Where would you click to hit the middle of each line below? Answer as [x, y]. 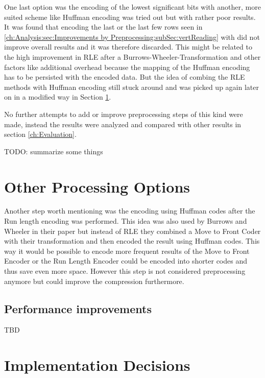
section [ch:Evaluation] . [40, 134]
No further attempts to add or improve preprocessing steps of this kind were [124, 114]
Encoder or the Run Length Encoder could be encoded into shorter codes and [126, 261]
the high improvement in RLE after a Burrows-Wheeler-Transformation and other [132, 56]
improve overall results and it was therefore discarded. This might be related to [128, 47]
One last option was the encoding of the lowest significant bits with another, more [132, 7]
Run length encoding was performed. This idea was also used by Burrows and [126, 221]
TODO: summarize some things [54, 151]
